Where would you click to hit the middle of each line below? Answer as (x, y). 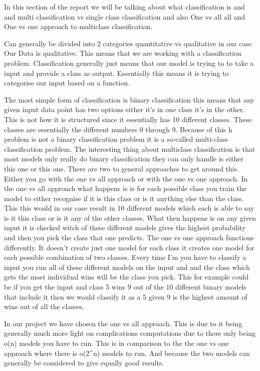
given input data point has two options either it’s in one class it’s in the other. (124, 109)
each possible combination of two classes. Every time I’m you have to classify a (125, 257)
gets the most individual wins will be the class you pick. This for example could (126, 277)
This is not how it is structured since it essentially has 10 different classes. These (128, 119)
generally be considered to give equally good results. (84, 363)
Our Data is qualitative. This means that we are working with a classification (123, 53)
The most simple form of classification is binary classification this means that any (129, 99)
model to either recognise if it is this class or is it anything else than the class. (124, 198)
